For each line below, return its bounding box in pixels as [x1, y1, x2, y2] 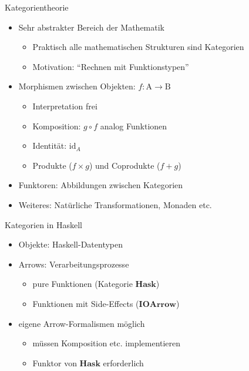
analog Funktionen [100, 119, 167, 132]
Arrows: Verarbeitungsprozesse [18, 258, 129, 270]
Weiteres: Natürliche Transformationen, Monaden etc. [18, 198, 212, 210]
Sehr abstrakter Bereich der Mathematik [18, 21, 164, 33]
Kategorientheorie [5, 1, 69, 13]
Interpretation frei [32, 99, 97, 112]
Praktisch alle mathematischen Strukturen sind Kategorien [32, 41, 244, 53]
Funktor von [32, 356, 77, 369]
